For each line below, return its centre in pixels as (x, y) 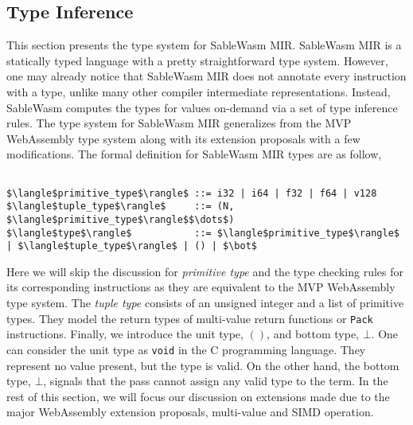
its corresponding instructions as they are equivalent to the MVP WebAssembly (201, 287)
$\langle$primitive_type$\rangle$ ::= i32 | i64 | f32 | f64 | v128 (192, 193)
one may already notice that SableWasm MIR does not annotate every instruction (206, 76)
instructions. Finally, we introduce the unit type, (125, 334)
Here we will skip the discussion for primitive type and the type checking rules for (205, 271)
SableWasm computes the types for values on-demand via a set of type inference (202, 107)
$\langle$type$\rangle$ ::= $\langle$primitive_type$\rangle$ (203, 233)
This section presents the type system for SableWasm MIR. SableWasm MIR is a (204, 45)
